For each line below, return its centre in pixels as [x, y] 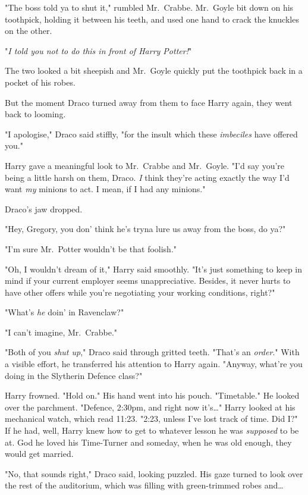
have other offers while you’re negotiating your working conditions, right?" [140, 292]
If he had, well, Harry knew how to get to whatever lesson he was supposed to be [152, 430]
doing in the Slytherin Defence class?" [74, 375]
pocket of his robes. [40, 82]
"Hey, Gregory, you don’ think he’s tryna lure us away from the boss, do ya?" [145, 229]
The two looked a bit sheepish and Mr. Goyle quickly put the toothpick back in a [154, 71]
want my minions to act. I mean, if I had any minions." [105, 189]
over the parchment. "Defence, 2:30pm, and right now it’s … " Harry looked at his [150, 407]
